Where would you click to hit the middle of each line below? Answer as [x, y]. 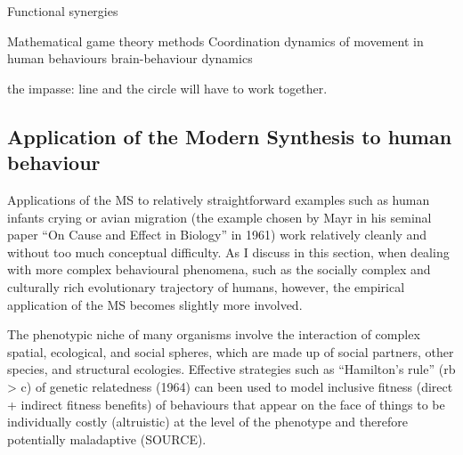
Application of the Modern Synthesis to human [230, 136]
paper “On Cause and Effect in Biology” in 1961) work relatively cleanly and [217, 235]
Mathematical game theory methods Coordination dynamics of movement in [215, 41]
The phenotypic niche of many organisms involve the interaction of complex [214, 334]
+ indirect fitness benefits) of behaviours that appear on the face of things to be [226, 404]
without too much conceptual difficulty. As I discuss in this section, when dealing [228, 252]
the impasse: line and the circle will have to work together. [167, 88]
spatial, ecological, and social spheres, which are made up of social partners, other [231, 351]
